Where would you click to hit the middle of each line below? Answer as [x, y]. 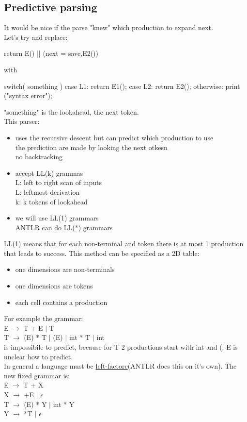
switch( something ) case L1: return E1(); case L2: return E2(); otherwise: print [122, 86]
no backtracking [39, 157]
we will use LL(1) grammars [57, 218]
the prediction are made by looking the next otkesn [91, 147]
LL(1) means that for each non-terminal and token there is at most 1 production [124, 244]
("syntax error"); [28, 95]
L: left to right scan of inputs [58, 182]
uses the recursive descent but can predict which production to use [114, 137]
